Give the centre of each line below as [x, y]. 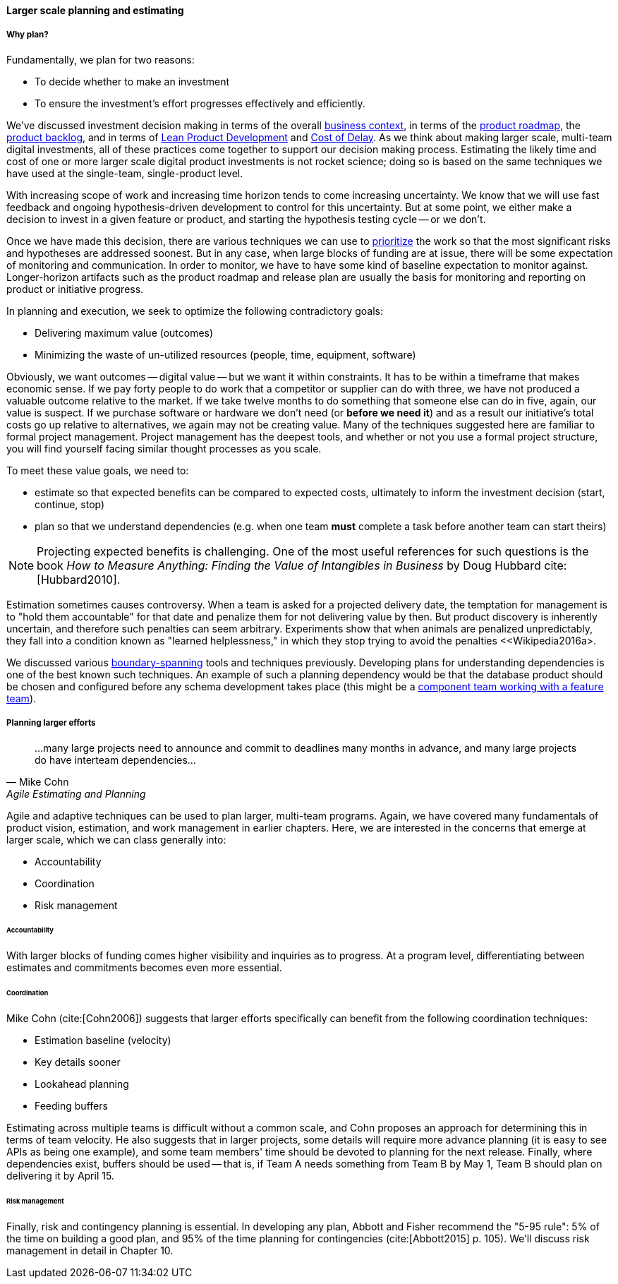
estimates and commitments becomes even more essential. [144, 968]
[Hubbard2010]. [79, 579]
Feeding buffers [71, 1105]
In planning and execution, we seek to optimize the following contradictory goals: [195, 311]
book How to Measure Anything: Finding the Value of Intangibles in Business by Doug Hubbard [289, 565]
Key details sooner [78, 1062]
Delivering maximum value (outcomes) [124, 332]
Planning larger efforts [51, 723]
